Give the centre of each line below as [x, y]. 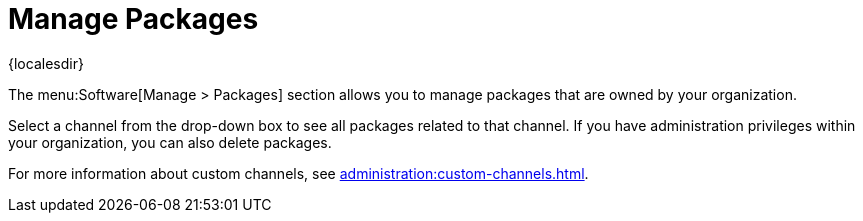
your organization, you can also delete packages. [170, 142]
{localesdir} [46, 63]
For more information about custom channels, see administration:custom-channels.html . [298, 173]
